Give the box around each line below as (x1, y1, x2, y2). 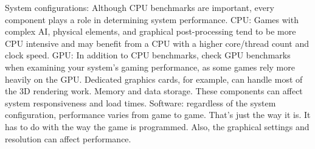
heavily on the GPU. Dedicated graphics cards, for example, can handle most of (5, 72, 303, 85)
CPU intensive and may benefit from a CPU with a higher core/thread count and (5, 36, 309, 49)
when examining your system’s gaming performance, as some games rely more (5, 60, 295, 73)
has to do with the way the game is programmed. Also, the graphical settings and (5, 120, 310, 133)
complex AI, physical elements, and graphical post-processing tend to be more (5, 25, 296, 38)
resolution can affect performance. (5, 132, 131, 145)
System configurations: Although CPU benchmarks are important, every (5, 1, 274, 13)
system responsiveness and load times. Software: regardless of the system (5, 96, 276, 109)
